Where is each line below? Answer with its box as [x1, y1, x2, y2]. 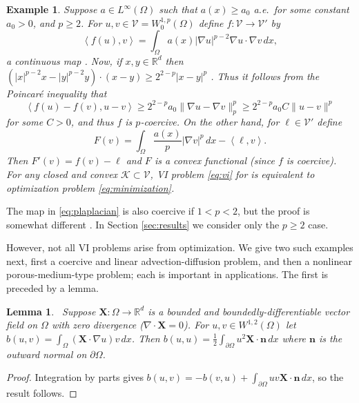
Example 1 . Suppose [6, 2, 97, 16]
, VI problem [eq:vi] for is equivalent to [150, 166, 315, 181]
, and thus [70, 115, 114, 129]
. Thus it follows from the [211, 68, 320, 83]
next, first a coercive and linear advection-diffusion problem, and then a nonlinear [6, 253, 352, 268]
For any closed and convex [6, 166, 118, 181]
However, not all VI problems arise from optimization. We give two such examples [6, 240, 353, 255]
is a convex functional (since [154, 153, 275, 168]
